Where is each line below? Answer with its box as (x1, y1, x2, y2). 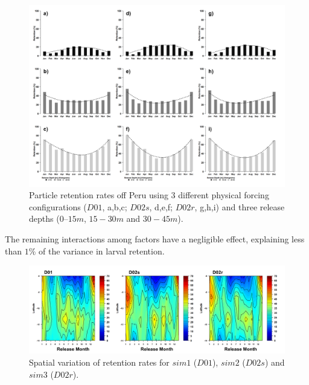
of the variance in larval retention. (39, 244, 165, 257)
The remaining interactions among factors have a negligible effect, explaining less (5, 232, 305, 245)
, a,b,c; (102, 200, 127, 213)
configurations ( (29, 200, 87, 213)
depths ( (29, 212, 60, 225)
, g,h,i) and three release (194, 200, 285, 213)
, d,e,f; (149, 200, 173, 213)
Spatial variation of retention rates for (29, 355, 170, 368)
